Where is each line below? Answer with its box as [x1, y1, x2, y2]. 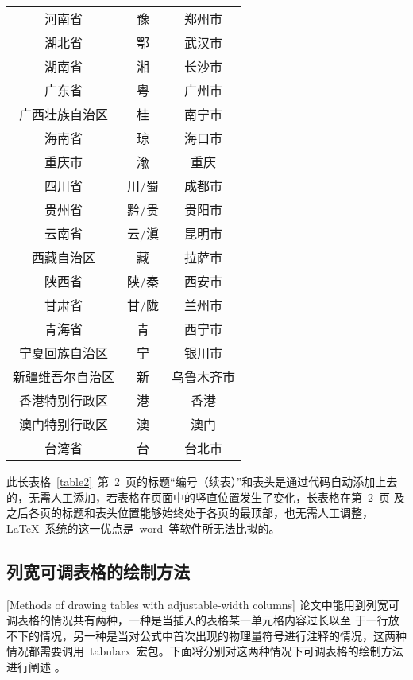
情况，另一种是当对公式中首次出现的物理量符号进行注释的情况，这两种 [39, 627, 407, 643]
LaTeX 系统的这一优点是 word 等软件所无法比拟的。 [6, 519, 280, 536]
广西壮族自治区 [19, 105, 109, 123]
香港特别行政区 [19, 391, 109, 410]
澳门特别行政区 [19, 415, 109, 433]
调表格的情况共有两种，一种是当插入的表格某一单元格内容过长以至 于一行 [6, 612, 388, 628]
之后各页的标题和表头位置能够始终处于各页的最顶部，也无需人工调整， [6, 504, 373, 521]
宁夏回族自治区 [19, 344, 109, 362]
